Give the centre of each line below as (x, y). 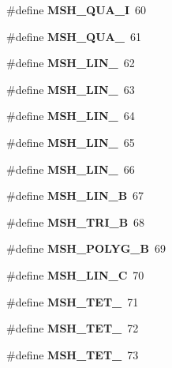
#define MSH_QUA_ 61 (74, 36)
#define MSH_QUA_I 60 (77, 9)
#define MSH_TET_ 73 (73, 354)
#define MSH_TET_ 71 (73, 301)
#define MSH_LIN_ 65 (71, 142)
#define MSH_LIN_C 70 (75, 274)
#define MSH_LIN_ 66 (71, 169)
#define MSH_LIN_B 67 (75, 195)
